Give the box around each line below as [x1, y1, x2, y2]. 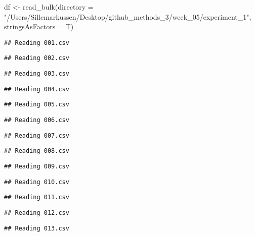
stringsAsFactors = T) [4, 21, 74, 32]
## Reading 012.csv [4, 209, 69, 216]
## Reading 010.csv [4, 178, 69, 186]
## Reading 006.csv [4, 116, 69, 124]
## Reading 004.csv [4, 85, 69, 93]
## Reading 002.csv [4, 54, 69, 62]
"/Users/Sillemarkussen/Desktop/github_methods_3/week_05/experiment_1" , [4, 11, 251, 22]
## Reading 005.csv [4, 101, 69, 108]
